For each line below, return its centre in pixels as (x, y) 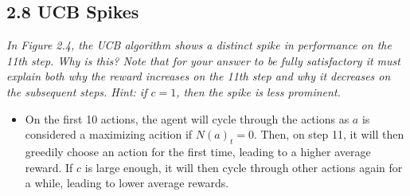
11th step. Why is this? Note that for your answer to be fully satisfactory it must (203, 60)
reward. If (49, 167)
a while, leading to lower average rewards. (127, 183)
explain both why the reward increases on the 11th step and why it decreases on (199, 76)
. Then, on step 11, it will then (329, 134)
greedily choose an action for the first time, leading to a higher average (198, 151)
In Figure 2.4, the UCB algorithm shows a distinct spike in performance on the (199, 45)
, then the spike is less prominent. (258, 91)
